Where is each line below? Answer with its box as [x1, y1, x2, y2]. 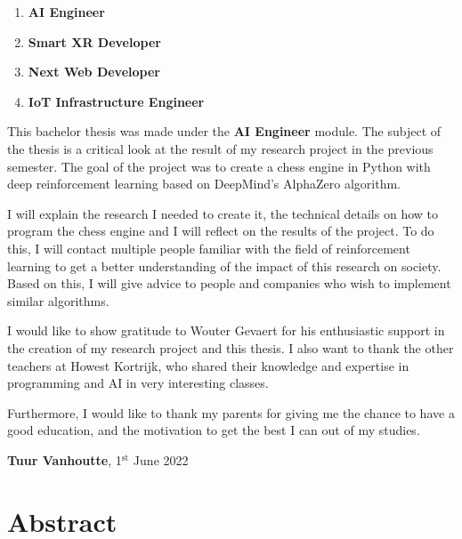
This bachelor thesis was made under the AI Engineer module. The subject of [7, 122, 442, 141]
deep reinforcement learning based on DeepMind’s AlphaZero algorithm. [7, 174, 401, 193]
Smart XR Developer [28, 32, 161, 51]
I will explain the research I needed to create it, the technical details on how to [7, 204, 438, 222]
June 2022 [133, 450, 189, 469]
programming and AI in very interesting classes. [7, 374, 269, 392]
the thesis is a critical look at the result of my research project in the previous [7, 139, 434, 157]
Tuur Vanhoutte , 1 [7, 450, 122, 469]
